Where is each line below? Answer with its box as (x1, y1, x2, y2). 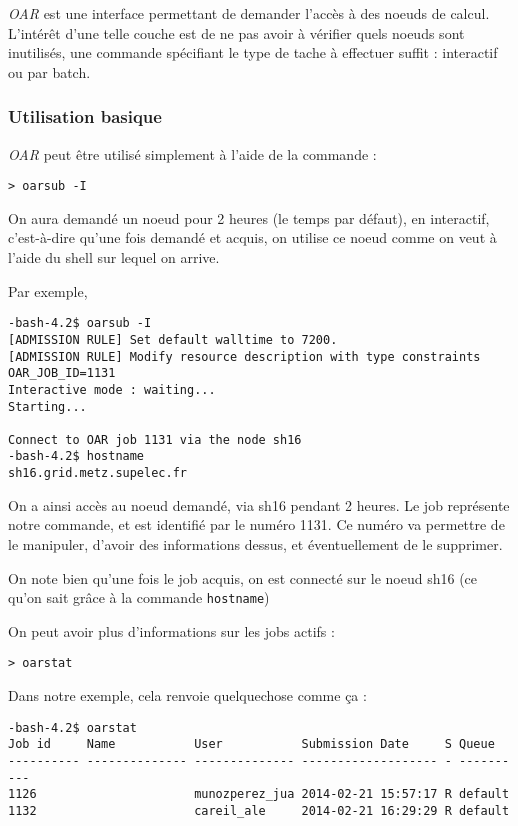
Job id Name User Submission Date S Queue (8, 737, 495, 752)
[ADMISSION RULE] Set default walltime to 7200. (8, 332, 338, 347)
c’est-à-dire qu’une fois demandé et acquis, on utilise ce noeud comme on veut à (8, 227, 497, 248)
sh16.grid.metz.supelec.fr (8, 466, 187, 481)
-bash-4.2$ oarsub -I (8, 316, 152, 331)
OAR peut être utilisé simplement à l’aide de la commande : (8, 143, 377, 164)
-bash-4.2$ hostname (8, 449, 145, 464)
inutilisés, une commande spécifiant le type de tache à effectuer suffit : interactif (8, 42, 498, 63)
